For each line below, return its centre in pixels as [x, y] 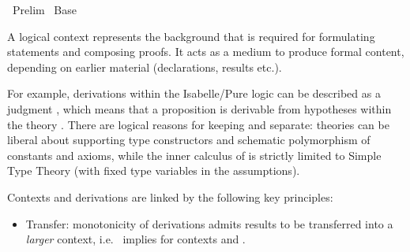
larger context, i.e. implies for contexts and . [135, 239]
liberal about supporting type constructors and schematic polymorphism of [189, 140]
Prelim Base [44, 9]
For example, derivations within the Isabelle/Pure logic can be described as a [194, 93]
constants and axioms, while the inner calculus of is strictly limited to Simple [194, 155]
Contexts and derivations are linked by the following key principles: [170, 196]
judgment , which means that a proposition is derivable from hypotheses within [199, 108]
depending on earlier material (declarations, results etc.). [145, 67]
